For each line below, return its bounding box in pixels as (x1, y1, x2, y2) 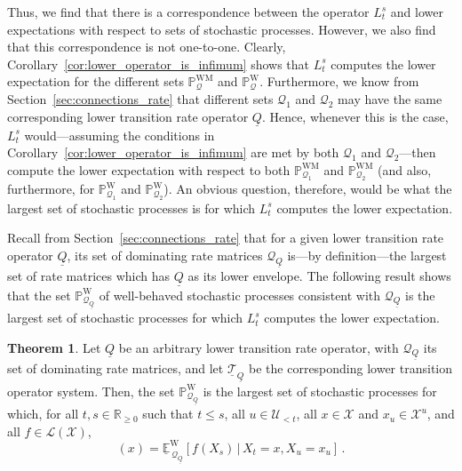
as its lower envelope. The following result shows (187, 267, 451, 285)
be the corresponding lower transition (249, 359, 453, 377)
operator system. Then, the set (7, 381, 175, 400)
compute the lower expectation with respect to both (7, 160, 291, 179)
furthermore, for (7, 180, 95, 198)
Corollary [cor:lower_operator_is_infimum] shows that (7, 54, 310, 73)
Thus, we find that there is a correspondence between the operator (7, 3, 370, 20)
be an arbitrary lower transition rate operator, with (118, 338, 399, 356)
